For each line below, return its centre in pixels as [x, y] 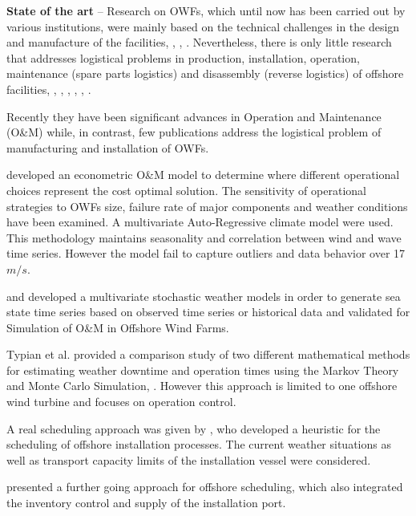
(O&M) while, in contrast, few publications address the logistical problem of [194, 132]
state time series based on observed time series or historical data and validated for [208, 312]
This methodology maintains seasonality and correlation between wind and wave [204, 237]
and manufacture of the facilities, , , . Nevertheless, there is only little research [199, 42]
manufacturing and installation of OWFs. [108, 147]
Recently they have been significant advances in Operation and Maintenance [194, 116]
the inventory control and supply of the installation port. [146, 503]
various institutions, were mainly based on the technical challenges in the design [203, 26]
